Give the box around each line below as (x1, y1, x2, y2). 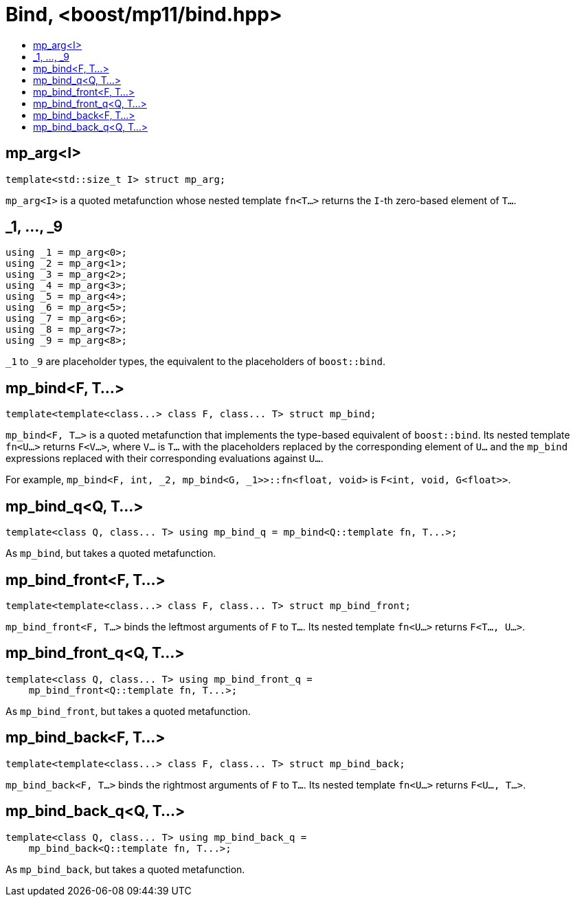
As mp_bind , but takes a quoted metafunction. (5, 547, 216, 560)
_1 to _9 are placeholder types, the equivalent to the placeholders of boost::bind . (5, 355, 385, 368)
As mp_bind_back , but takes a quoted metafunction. (5, 863, 245, 875)
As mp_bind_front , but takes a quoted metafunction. (5, 705, 251, 717)
